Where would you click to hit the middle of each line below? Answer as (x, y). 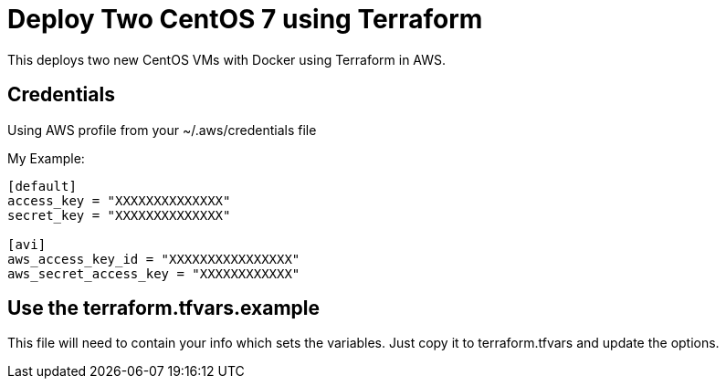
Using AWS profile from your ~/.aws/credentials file (162, 130)
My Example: (46, 158)
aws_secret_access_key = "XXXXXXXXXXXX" (154, 273)
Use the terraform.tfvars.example (164, 308)
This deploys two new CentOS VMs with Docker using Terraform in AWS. (227, 59)
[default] (42, 186)
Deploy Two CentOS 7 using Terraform (245, 19)
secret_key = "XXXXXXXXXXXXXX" (119, 215)
